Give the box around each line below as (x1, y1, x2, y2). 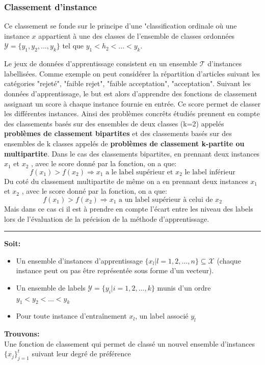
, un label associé (135, 310, 189, 321)
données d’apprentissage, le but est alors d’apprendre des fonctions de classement (4, 88, 257, 98)
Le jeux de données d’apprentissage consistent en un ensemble (4, 58, 198, 69)
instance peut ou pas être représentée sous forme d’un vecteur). (16, 265, 214, 276)
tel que (62, 40, 84, 51)
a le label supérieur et (105, 168, 173, 176)
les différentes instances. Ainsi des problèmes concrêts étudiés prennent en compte (4, 108, 260, 119)
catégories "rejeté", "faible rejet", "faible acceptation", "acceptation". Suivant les (4, 78, 251, 89)
